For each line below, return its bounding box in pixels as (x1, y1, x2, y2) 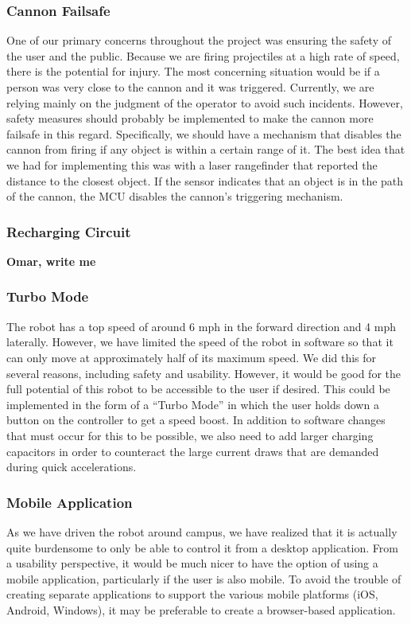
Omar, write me (6, 252, 96, 269)
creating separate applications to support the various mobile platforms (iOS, (6, 586, 378, 603)
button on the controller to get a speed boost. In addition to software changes (6, 411, 386, 428)
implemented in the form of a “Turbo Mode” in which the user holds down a (6, 396, 379, 412)
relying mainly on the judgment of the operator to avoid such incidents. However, (6, 94, 403, 111)
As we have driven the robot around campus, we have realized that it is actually (6, 523, 397, 540)
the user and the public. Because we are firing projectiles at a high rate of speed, (6, 47, 400, 64)
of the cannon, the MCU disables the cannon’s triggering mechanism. (6, 188, 343, 205)
